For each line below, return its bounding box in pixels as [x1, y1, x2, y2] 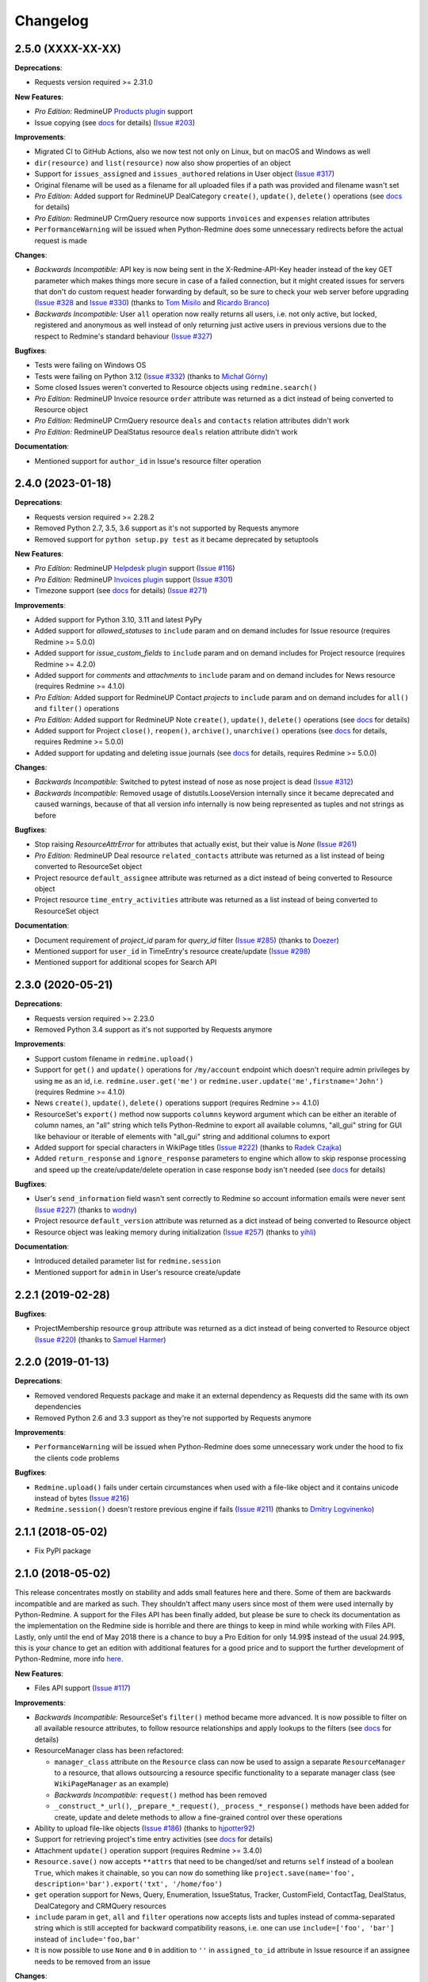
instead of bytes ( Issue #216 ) [34, 1493, 130, 1502]
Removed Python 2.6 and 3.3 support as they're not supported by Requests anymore [34, 1413, 312, 1422]
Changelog [14, 12, 89, 29]
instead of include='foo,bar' [34, 1934, 140, 1944]
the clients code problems [34, 1453, 120, 1463]
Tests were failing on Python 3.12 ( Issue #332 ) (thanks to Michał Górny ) [34, 371, 269, 381]
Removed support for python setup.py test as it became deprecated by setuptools [34, 534, 319, 544]
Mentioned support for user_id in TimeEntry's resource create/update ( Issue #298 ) [34, 946, 311, 955]
